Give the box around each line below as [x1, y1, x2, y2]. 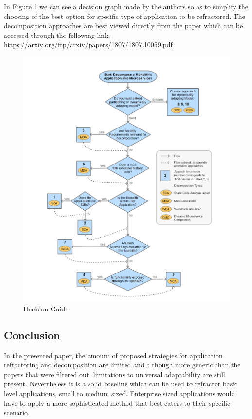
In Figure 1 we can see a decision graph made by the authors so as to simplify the [4, 1, 248, 11]
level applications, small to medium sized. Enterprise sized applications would [4, 388, 235, 398]
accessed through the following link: [4, 30, 110, 40]
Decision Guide [23, 303, 69, 313]
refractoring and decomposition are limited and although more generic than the [4, 360, 241, 370]
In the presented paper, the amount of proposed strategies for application [4, 350, 223, 360]
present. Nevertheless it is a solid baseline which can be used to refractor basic [4, 379, 238, 389]
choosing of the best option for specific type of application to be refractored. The [4, 11, 245, 21]
